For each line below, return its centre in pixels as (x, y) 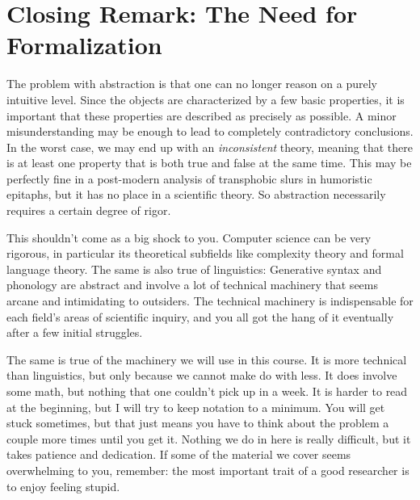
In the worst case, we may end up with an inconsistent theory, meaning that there (210, 147)
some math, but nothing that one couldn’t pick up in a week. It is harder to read (207, 391)
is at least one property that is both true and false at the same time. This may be (209, 163)
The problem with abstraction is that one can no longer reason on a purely (192, 84)
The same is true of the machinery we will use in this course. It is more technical (207, 359)
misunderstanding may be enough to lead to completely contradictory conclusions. (210, 131)
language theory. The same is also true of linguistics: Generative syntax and (194, 269)
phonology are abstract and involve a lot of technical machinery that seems (192, 285)
